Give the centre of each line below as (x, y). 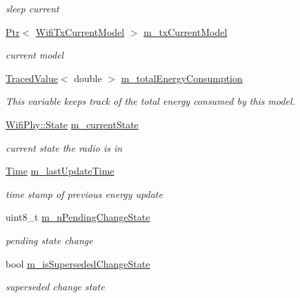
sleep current (32, 8)
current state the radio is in (64, 147)
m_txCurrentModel (186, 31)
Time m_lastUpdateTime (60, 171)
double (88, 78)
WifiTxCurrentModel (80, 31)
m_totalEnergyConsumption (182, 78)
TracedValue (32, 78)
